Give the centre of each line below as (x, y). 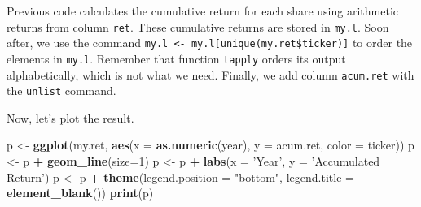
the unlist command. (61, 91)
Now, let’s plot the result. (70, 117)
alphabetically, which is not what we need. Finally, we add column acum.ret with (210, 74)
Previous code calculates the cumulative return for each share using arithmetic (202, 11)
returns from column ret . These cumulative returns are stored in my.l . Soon (198, 26)
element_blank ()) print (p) (80, 193)
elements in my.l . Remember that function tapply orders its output (176, 58)
